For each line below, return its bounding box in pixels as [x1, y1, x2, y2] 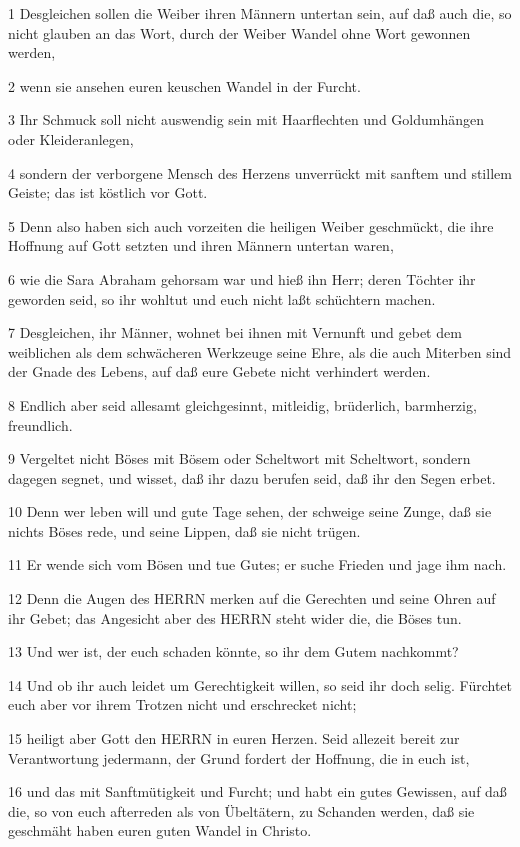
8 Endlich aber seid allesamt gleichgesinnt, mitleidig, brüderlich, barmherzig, [8, 394, 477, 415]
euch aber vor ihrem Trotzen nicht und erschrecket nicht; [8, 694, 357, 715]
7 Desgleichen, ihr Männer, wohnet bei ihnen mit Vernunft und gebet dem [8, 322, 462, 343]
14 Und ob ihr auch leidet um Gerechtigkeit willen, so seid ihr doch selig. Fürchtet [8, 674, 512, 695]
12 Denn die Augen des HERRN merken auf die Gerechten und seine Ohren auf [8, 588, 496, 609]
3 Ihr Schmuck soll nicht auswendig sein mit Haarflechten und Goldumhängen [8, 109, 485, 130]
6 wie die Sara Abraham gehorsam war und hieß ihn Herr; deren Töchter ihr [8, 268, 476, 289]
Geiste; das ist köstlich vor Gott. [8, 182, 208, 203]
